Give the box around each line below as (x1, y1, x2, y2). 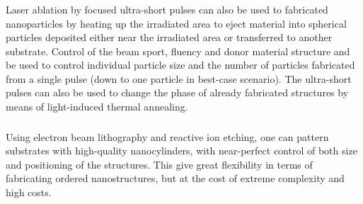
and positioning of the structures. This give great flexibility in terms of (6, 157, 313, 171)
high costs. (6, 184, 52, 199)
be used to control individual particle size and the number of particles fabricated (6, 57, 355, 72)
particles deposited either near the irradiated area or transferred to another (6, 30, 333, 45)
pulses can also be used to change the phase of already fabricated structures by (6, 85, 349, 100)
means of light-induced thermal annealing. (6, 99, 188, 114)
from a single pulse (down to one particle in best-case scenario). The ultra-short (6, 71, 352, 86)
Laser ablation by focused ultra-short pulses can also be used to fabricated (6, 1, 328, 16)
